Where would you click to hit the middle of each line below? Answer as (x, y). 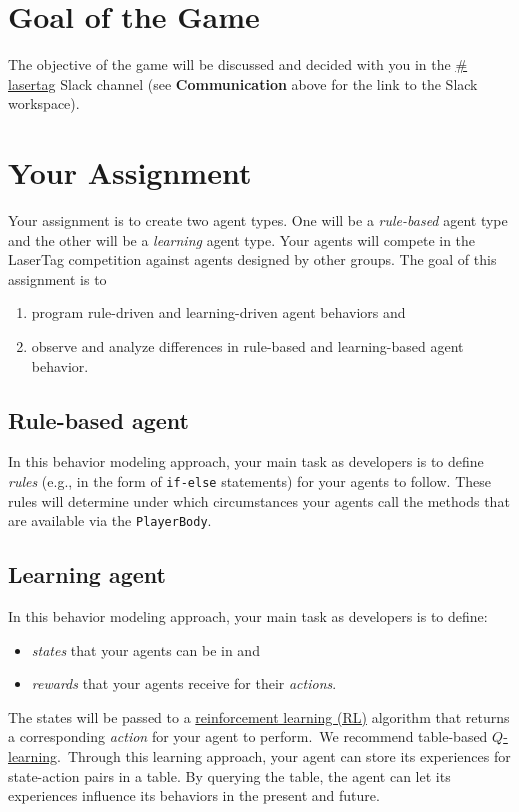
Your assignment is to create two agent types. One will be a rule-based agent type (258, 220)
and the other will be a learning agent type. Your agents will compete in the (242, 239)
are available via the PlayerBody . (110, 520)
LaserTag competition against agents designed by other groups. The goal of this (252, 259)
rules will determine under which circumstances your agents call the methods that (259, 500)
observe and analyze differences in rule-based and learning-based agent (247, 346)
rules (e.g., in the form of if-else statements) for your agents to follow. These (249, 480)
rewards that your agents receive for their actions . (184, 683)
